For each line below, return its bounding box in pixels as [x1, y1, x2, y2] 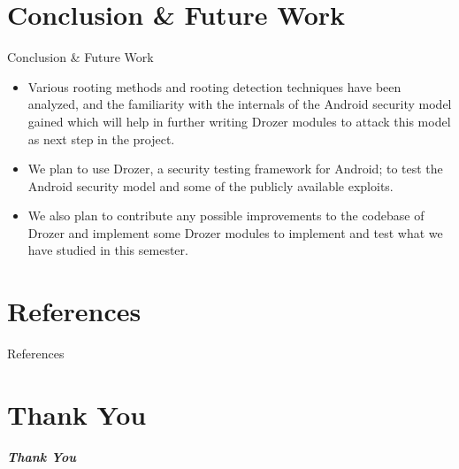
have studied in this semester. [27, 241, 188, 259]
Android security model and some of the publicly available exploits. [27, 176, 394, 195]
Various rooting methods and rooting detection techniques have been [27, 77, 402, 96]
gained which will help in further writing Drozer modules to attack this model [27, 111, 451, 130]
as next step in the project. [27, 129, 175, 148]
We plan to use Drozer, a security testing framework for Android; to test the [27, 159, 443, 178]
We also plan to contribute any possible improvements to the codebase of [27, 206, 425, 225]
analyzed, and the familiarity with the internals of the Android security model [27, 95, 452, 113]
